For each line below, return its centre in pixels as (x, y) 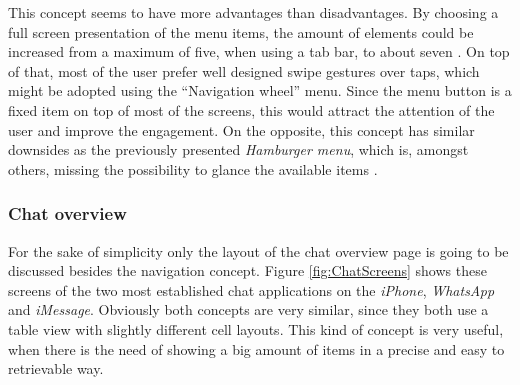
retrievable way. (56, 368)
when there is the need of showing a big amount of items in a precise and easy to (256, 348)
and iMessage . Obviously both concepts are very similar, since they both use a (248, 309)
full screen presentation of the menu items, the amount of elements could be (241, 31)
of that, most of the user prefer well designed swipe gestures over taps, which (244, 70)
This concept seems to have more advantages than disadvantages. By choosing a (253, 12)
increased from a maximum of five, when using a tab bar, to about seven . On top (259, 51)
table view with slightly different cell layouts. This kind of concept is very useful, (256, 328)
